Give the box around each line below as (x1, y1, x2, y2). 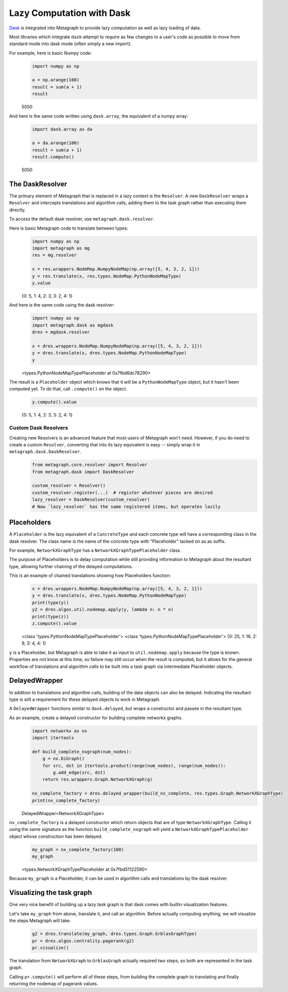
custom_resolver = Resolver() (32, 483, 106, 489)
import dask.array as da (32, 126, 93, 132)
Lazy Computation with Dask (9, 7, 131, 18)
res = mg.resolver (32, 252, 77, 258)
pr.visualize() (32, 945, 69, 950)
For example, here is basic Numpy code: (9, 50, 92, 56)
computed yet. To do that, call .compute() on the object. (9, 386, 128, 392)
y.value (32, 280, 51, 286)
